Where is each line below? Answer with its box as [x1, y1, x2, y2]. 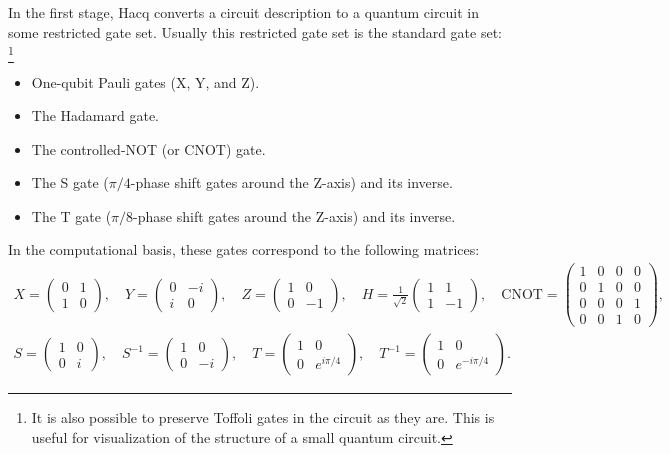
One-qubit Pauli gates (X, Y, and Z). [31, 71, 260, 92]
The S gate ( [31, 172, 109, 193]
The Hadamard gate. [31, 105, 160, 126]
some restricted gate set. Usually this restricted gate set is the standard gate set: [8, 21, 502, 42]
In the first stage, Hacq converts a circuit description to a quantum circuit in [8, 2, 480, 22]
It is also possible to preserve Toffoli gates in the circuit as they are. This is [31, 407, 495, 428]
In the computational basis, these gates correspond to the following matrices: [8, 239, 480, 260]
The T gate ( [31, 205, 112, 226]
